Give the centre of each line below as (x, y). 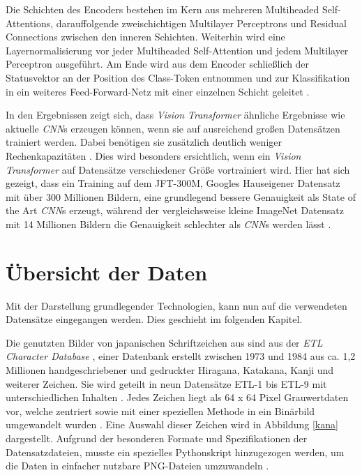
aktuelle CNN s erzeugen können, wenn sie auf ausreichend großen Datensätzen (173, 128)
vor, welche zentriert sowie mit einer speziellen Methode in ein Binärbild (160, 410)
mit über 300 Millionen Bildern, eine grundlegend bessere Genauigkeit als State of (181, 196)
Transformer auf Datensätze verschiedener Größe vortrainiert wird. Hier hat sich (178, 169)
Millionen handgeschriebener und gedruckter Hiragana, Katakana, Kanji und (170, 370)
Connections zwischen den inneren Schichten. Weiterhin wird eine (145, 37)
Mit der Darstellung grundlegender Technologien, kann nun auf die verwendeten (176, 305)
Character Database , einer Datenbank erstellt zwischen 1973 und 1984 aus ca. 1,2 (181, 356)
